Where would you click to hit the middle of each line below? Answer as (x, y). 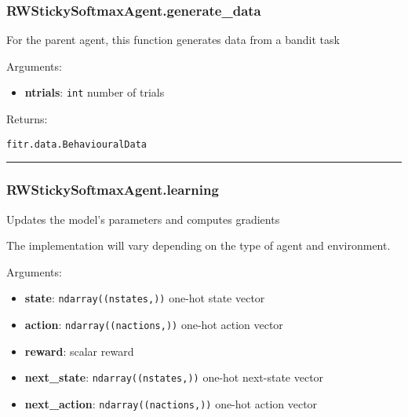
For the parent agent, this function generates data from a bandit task (173, 40)
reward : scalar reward (79, 351)
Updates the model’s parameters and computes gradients (143, 219)
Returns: (27, 119)
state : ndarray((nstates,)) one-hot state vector (145, 298)
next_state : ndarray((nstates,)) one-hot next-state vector (174, 377)
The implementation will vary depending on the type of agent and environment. (199, 245)
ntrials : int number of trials (95, 92)
